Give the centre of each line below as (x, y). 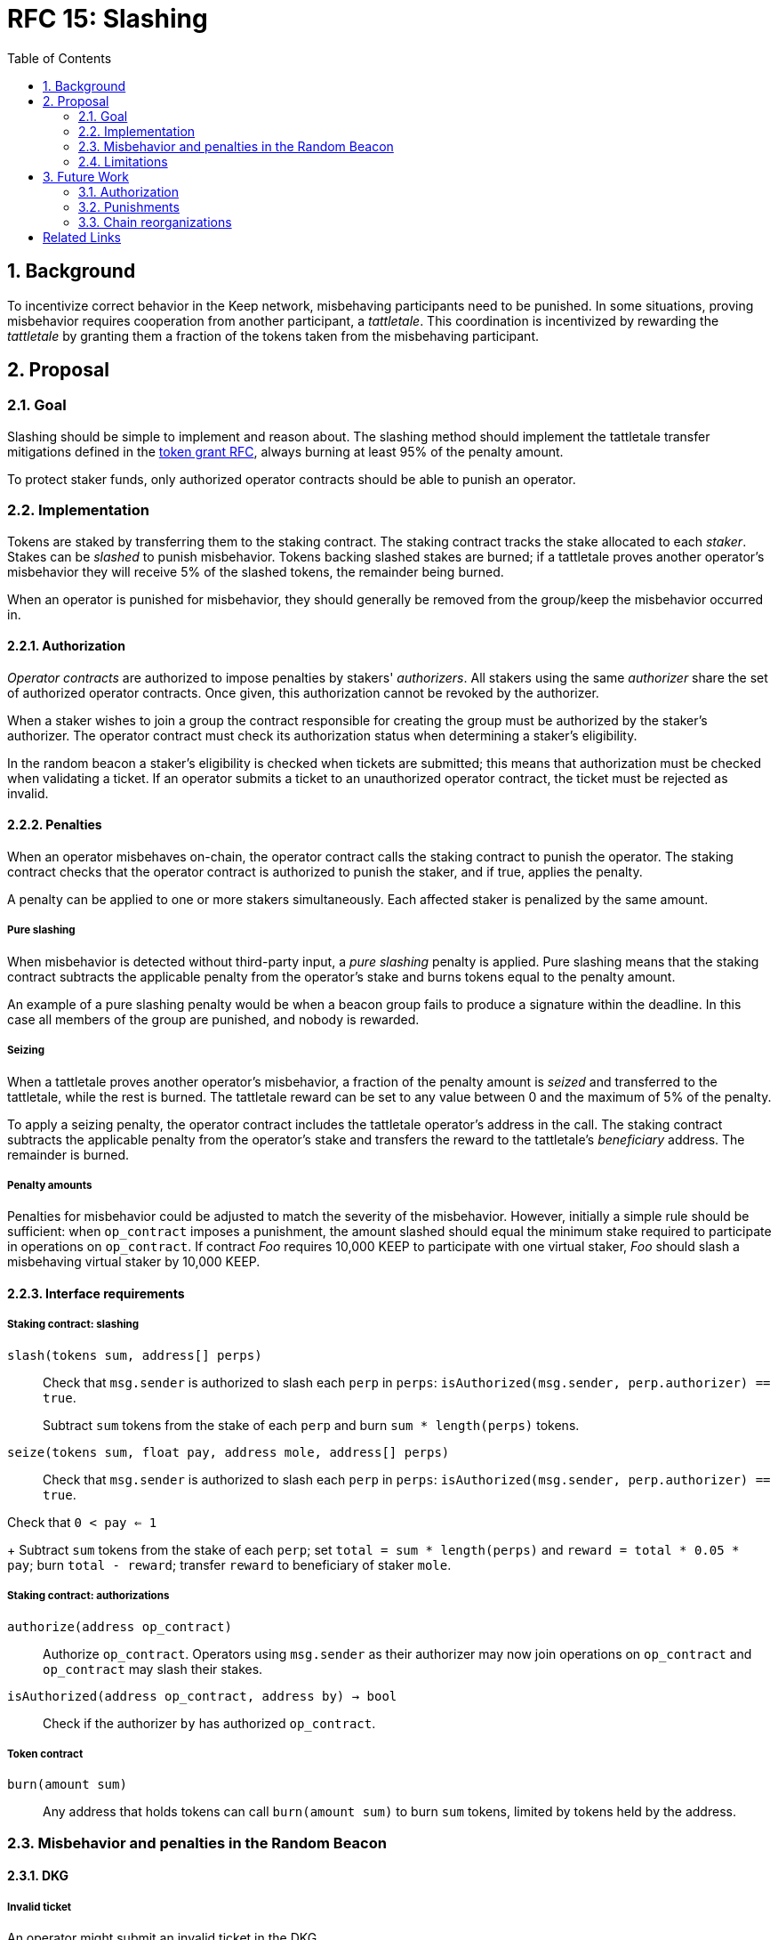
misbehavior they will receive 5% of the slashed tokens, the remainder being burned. (256, 571)
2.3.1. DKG (38, 1876)
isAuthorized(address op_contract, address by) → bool (202, 1696)
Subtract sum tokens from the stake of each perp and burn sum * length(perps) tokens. (311, 1425)
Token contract (45, 1754)
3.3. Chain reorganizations (155, 222)
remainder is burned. (68, 1154)
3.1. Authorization (129, 191)
